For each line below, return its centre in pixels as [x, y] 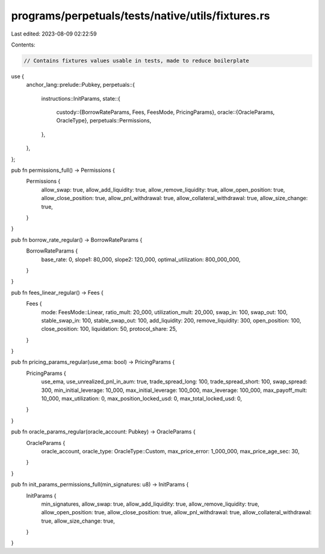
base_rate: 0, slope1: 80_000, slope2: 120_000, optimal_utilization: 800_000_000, [141, 259]
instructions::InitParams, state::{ [81, 98]
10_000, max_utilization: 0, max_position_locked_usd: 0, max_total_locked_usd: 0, [142, 398]
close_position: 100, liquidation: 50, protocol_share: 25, [109, 329]
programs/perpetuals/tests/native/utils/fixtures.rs [141, 16]
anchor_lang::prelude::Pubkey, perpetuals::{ [81, 85]
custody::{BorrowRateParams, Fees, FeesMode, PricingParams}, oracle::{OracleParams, [166, 112]
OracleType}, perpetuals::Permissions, [104, 121]
